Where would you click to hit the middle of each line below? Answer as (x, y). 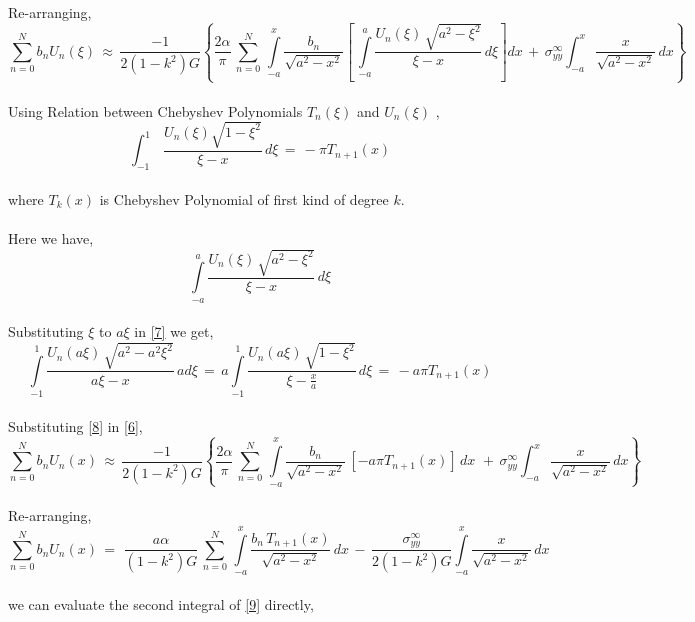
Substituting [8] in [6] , (75, 425)
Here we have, (51, 237)
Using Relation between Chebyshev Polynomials (155, 110)
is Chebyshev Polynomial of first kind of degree (244, 198)
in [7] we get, (174, 331)
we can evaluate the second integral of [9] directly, (161, 603)
